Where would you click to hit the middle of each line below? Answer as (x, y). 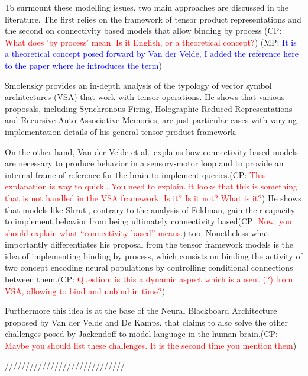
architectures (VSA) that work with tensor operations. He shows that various (145, 97)
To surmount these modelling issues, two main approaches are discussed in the (147, 7)
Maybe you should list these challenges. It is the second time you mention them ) (151, 346)
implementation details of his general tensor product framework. (121, 131)
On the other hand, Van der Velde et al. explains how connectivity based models (151, 151)
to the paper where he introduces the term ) (83, 65)
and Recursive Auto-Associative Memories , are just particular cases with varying (151, 120)
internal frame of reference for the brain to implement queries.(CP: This (135, 174)
